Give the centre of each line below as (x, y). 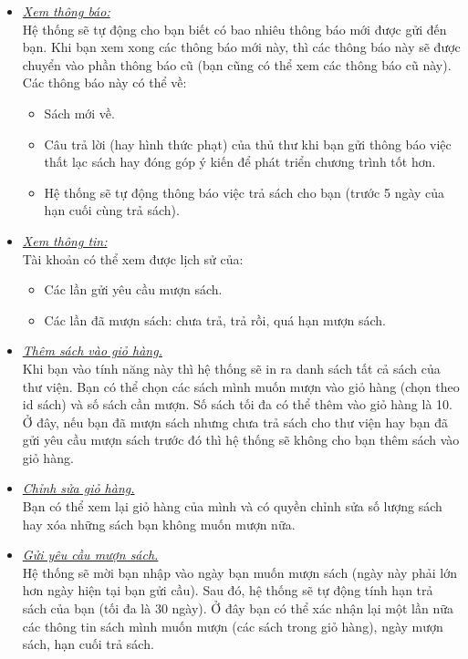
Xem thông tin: (65, 240)
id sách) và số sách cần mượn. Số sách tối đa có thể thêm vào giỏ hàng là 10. (237, 404)
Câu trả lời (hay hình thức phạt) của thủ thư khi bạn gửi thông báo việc (248, 144)
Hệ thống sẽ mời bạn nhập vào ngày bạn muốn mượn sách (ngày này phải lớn (239, 572)
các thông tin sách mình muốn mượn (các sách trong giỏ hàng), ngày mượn (233, 626)
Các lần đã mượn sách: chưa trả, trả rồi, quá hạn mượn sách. (215, 319)
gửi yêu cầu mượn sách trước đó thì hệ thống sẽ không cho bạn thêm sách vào (241, 440)
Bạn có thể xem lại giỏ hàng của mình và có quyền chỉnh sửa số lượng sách (232, 506)
